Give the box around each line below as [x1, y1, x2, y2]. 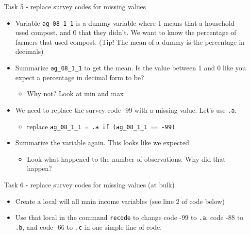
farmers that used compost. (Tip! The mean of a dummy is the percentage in [15, 36, 245, 47]
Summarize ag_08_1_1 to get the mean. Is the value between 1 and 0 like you [15, 63, 246, 73]
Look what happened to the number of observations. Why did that [27, 153, 226, 164]
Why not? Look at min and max [27, 88, 124, 99]
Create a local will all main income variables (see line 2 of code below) [15, 196, 225, 206]
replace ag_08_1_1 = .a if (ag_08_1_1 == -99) [27, 121, 175, 131]
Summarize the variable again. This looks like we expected [15, 137, 189, 148]
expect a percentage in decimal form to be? [15, 72, 144, 82]
